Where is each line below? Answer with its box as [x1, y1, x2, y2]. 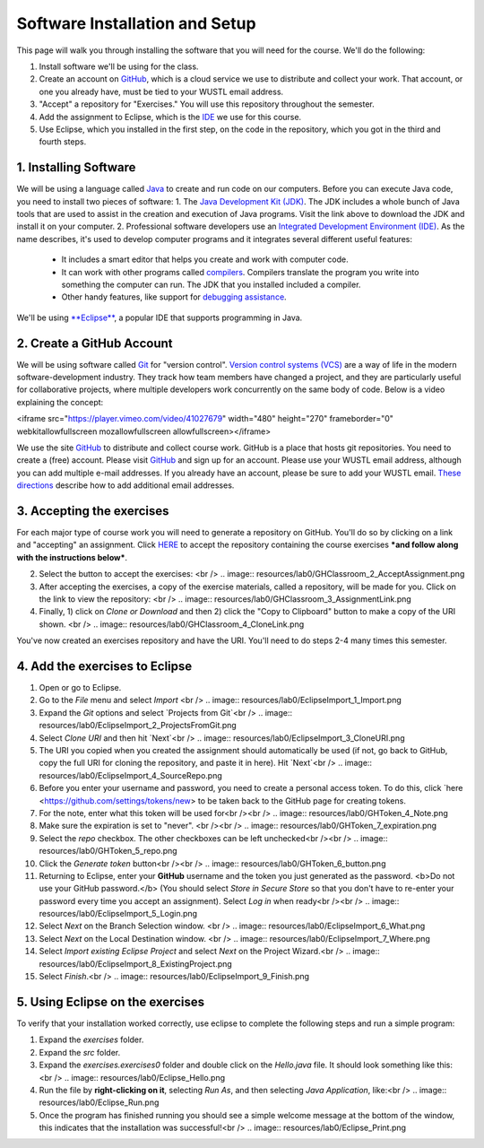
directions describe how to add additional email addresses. [16, 480, 235, 491]
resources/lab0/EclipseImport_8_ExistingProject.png [39, 958, 232, 969]
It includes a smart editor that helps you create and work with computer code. [61, 254, 349, 265]
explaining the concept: [16, 396, 104, 407]
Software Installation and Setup [16, 13, 256, 33]
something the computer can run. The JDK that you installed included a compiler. [61, 279, 361, 290]
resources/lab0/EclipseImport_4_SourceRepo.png [39, 770, 223, 780]
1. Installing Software [16, 160, 136, 175]
